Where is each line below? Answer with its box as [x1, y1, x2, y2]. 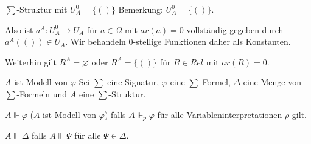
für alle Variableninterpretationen [157, 108, 282, 120]
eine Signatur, [107, 76, 159, 88]
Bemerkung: [118, 3, 163, 15]
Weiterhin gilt [5, 55, 57, 68]
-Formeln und [16, 87, 68, 100]
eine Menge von [243, 76, 301, 88]
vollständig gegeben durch [186, 23, 284, 36]
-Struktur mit [16, 3, 68, 15]
